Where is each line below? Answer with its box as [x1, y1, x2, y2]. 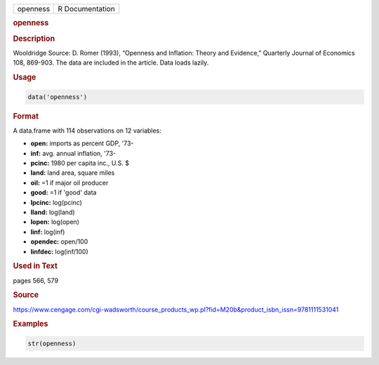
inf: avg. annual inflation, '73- [30, 149, 117, 157]
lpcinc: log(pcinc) [30, 198, 82, 206]
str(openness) [27, 339, 77, 347]
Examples [13, 319, 48, 329]
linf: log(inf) [30, 227, 65, 236]
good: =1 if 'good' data [30, 188, 97, 197]
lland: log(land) [30, 208, 75, 216]
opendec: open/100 [30, 237, 88, 246]
